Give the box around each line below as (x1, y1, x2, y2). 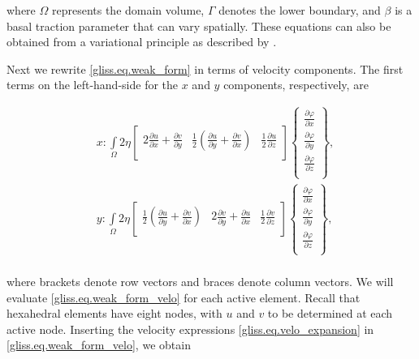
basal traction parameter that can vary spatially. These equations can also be (6, 17, 391, 34)
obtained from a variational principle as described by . (6, 33, 277, 50)
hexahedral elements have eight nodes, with (6, 305, 222, 322)
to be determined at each (267, 305, 393, 322)
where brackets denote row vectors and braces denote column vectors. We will (6, 273, 394, 290)
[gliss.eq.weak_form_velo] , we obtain (6, 336, 191, 353)
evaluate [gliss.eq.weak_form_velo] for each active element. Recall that (6, 288, 361, 306)
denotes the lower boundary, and (218, 2, 381, 18)
